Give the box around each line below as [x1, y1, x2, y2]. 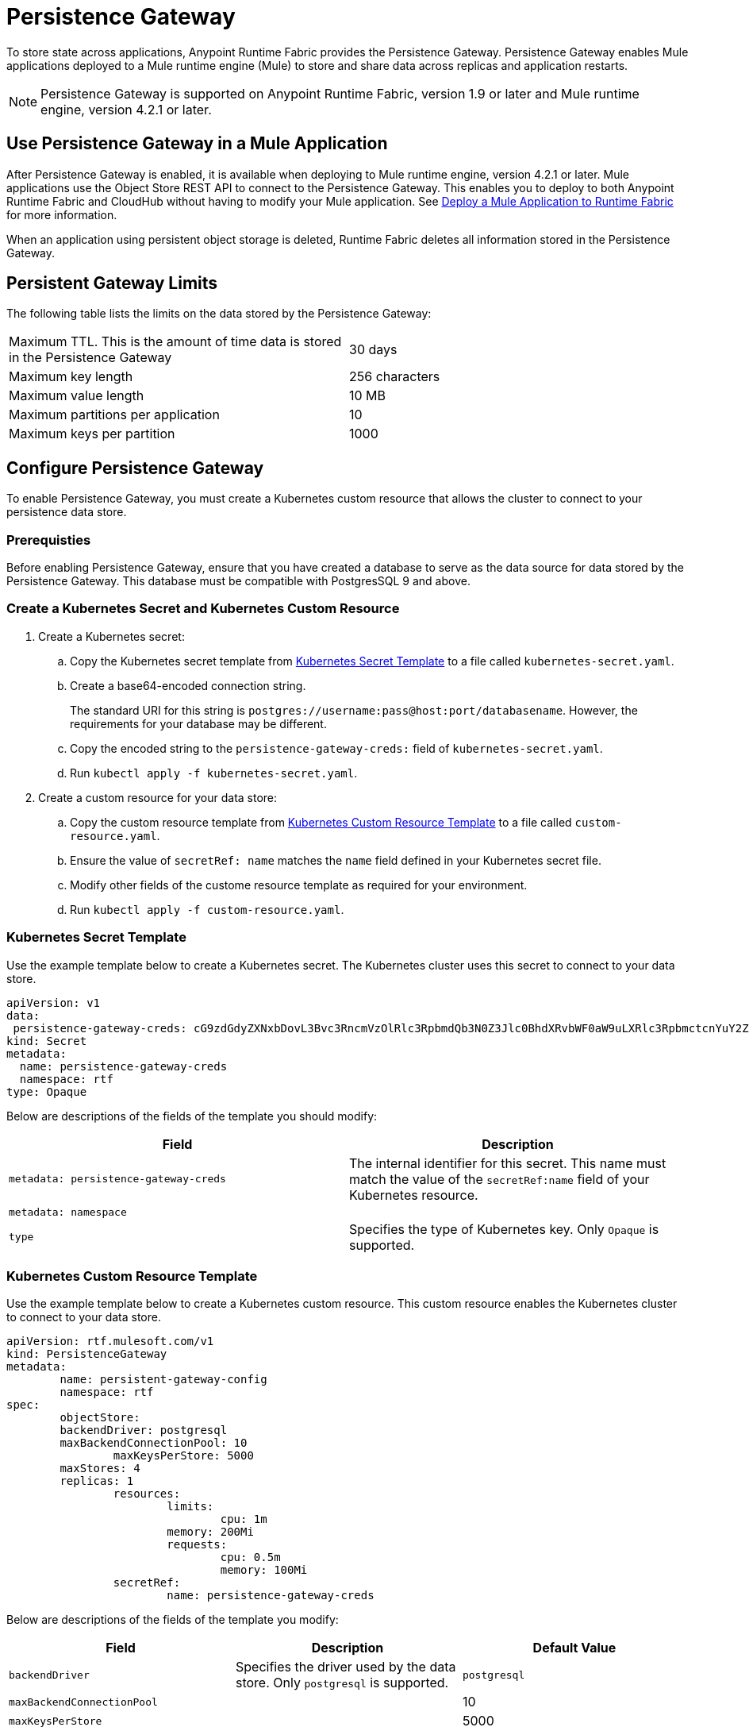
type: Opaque [6, 1085, 87, 1098]
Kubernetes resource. [349, 1186, 478, 1203]
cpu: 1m [220, 1513, 267, 1526]
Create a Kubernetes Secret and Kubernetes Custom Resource [6, 600, 400, 617]
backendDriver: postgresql [60, 1424, 228, 1437]
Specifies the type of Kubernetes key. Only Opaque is [349, 1220, 659, 1237]
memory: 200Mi [167, 1525, 254, 1539]
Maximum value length [9, 387, 144, 404]
